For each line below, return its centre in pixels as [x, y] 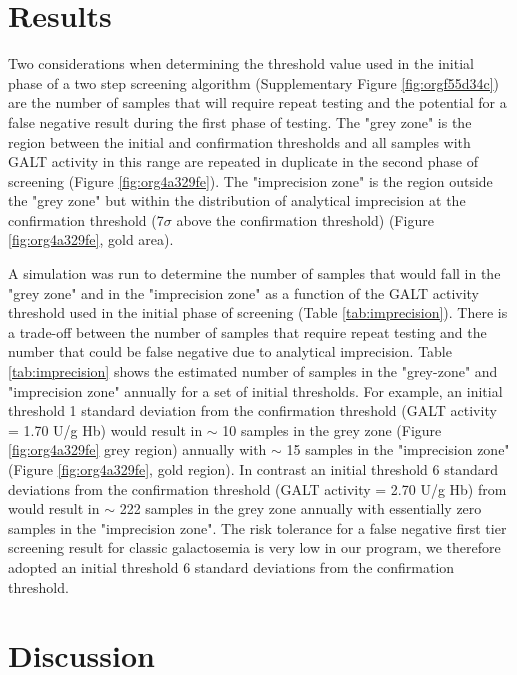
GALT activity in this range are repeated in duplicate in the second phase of [243, 161]
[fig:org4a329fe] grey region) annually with [137, 449]
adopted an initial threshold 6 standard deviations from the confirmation [231, 566]
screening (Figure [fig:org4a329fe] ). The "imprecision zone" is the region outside [250, 180]
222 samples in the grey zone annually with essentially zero [300, 508]
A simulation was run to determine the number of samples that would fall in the [254, 273]
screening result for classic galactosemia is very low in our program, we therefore [254, 547]
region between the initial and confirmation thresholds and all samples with [239, 141]
